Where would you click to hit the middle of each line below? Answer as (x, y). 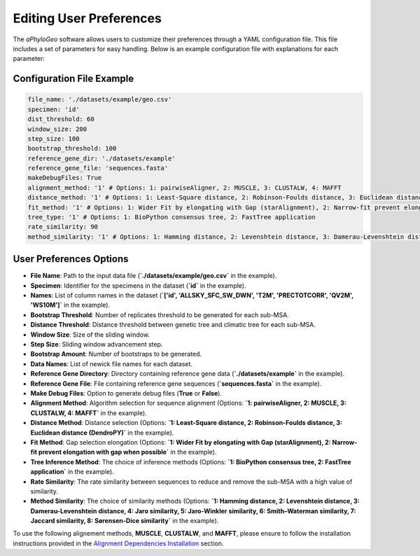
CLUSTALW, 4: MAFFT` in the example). (89, 412)
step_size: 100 (54, 139)
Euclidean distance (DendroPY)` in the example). (102, 432)
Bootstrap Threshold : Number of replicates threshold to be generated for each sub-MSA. (160, 314)
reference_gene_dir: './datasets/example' (101, 158)
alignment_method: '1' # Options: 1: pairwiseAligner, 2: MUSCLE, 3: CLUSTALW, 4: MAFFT (185, 188)
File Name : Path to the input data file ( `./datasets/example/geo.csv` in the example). (154, 276)
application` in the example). (72, 472)
